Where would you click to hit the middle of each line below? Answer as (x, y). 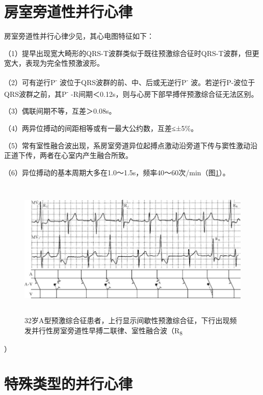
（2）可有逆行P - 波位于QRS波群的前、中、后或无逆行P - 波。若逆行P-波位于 (130, 81)
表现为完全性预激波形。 (64, 63)
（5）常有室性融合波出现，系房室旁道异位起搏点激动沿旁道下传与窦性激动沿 (131, 145)
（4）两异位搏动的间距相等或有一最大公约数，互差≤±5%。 (101, 128)
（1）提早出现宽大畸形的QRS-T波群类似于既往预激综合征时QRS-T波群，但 (128, 53)
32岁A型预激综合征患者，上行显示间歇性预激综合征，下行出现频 (131, 320)
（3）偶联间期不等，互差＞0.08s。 (60, 111)
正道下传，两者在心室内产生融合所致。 (68, 155)
